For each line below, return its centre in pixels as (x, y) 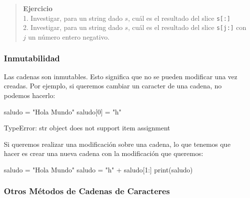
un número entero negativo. (69, 36)
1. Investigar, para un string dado (73, 18)
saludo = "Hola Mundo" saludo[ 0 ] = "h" (63, 111)
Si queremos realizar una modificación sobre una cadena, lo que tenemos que (117, 144)
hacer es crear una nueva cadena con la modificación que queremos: (104, 153)
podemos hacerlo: (29, 95)
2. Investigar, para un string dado (73, 27)
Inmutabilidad (32, 58)
